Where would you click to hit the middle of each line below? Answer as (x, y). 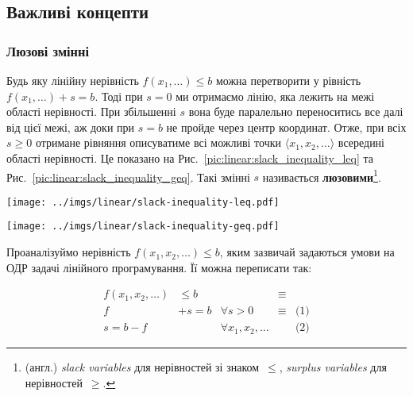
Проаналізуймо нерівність (69, 252)
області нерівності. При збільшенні (91, 111)
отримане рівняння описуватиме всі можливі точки (158, 142)
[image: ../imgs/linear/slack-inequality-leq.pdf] (143, 202)
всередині (361, 142)
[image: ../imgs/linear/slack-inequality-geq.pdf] (143, 227)
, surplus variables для (333, 367)
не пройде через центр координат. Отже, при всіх (286, 127)
